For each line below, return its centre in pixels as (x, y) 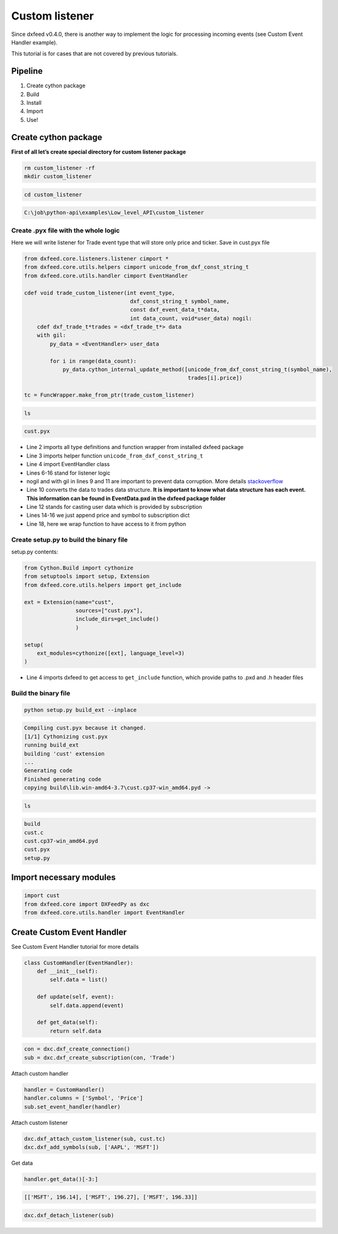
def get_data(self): (68, 1023)
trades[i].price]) (215, 378)
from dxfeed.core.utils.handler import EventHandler (104, 913)
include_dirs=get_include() (117, 619)
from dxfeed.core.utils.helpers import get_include (103, 585)
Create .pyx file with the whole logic (65, 230)
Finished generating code (63, 779)
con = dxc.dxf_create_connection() (77, 1049)
